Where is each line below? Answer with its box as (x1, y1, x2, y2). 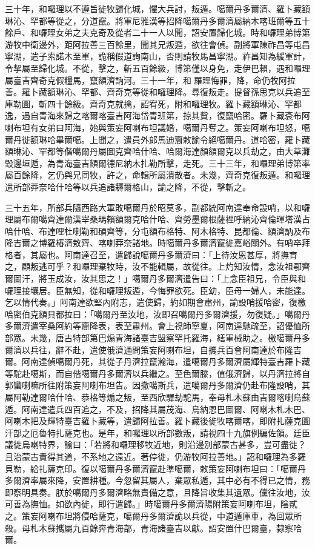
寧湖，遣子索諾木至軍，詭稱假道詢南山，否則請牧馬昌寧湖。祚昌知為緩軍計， (5, 50, 310, 62)
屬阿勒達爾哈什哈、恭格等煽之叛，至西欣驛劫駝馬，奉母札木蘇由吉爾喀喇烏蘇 (5, 391, 310, 403)
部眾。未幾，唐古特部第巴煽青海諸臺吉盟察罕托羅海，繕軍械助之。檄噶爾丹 (5, 331, 302, 344)
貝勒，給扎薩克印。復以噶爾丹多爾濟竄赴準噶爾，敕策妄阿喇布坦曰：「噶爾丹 (5, 462, 306, 474)
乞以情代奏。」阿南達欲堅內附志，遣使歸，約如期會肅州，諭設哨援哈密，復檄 (5, 296, 306, 308)
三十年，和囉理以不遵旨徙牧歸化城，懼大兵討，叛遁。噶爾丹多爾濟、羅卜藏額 (5, 2, 310, 15)
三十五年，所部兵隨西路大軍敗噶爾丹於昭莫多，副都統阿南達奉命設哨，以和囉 (5, 201, 310, 213)
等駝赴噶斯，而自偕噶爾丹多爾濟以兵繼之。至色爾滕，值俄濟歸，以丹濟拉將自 (5, 367, 310, 379)
